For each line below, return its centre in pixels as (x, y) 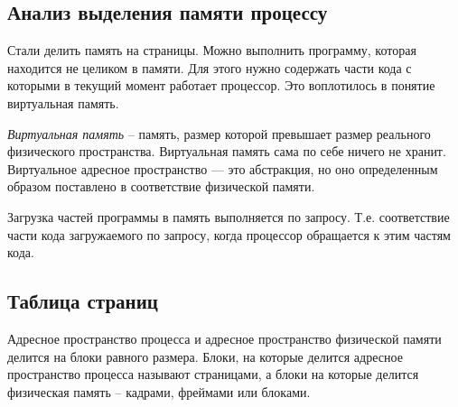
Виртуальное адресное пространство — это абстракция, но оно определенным (223, 168)
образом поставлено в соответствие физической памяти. (161, 186)
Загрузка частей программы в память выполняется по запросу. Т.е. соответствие (229, 216)
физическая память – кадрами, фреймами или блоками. (159, 391)
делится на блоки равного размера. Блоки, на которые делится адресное (205, 356)
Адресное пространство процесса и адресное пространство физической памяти (224, 338)
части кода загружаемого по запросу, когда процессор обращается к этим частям (229, 234)
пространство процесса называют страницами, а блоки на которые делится (213, 374)
